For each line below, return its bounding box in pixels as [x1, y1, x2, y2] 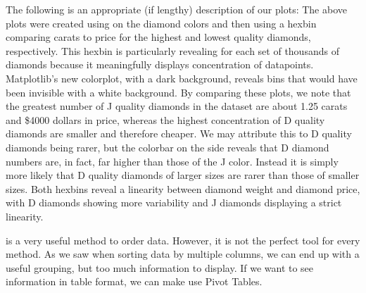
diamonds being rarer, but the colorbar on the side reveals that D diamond [6, 139, 329, 154]
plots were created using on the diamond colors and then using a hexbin [6, 15, 317, 30]
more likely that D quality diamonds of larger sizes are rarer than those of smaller [6, 168, 360, 182]
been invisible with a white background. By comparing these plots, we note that [6, 85, 351, 99]
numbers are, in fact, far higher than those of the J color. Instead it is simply [6, 154, 339, 168]
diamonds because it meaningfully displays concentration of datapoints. [6, 57, 314, 72]
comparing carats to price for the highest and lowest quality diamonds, [6, 30, 311, 44]
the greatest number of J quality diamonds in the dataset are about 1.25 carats [6, 99, 348, 113]
